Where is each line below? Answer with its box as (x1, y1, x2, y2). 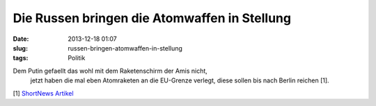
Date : (13, 35, 29, 43)
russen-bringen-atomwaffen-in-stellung (68, 44, 182, 52)
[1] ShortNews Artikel (13, 89, 74, 97)
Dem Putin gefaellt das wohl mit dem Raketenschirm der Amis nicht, (13, 67, 208, 75)
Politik (68, 54, 86, 62)
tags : (13, 54, 29, 62)
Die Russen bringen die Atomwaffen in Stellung (13, 10, 292, 26)
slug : (13, 44, 28, 52)
